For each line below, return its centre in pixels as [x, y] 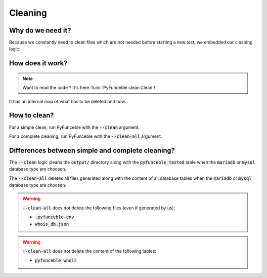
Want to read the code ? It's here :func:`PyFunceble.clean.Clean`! [89, 88]
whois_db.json [52, 224]
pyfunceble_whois [56, 260]
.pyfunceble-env [54, 217]
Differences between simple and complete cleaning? [92, 150]
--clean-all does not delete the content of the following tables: [89, 251]
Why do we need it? [40, 30]
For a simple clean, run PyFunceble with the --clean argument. [74, 127]
